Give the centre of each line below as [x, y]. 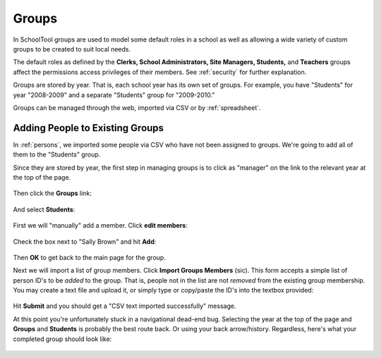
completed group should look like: [62, 339]
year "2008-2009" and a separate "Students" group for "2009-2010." [114, 94]
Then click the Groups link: [52, 193]
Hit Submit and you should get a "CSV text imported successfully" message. [125, 306]
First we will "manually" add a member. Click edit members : [101, 226]
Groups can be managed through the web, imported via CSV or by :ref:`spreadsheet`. [137, 107]
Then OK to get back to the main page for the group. [89, 257]
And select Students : [44, 209]
